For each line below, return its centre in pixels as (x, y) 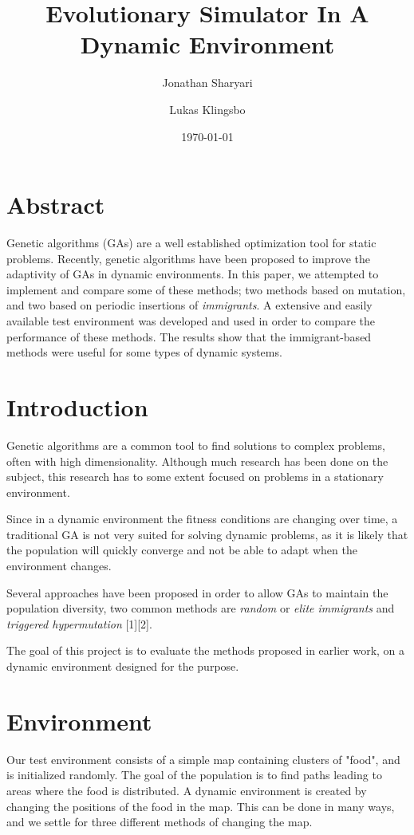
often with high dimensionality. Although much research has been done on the (197, 461)
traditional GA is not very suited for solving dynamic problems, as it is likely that (207, 534)
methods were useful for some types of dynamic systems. (144, 352)
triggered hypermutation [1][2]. (79, 623)
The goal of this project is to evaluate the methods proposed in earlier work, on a (206, 650)
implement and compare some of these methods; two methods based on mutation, (206, 289)
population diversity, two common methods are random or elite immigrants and (201, 608)
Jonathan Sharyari (207, 83)
